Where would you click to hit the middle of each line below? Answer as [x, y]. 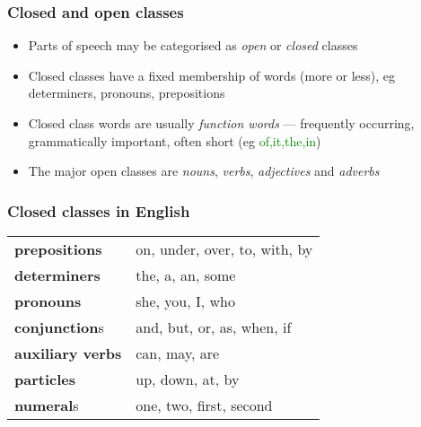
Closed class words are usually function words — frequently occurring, [221, 123]
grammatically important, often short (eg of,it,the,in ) [175, 140]
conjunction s [59, 327]
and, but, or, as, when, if [214, 327]
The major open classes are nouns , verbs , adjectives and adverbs [204, 171]
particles [45, 379]
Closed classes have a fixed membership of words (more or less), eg [212, 75]
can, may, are [178, 353]
